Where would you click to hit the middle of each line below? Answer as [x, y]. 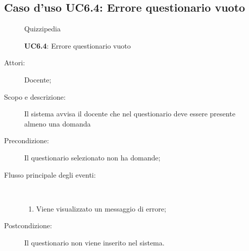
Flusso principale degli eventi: [50, 174]
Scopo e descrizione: [35, 96]
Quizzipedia [42, 29]
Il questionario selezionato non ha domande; [92, 157]
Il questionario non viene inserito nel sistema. [94, 242]
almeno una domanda [58, 123]
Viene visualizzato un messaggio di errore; [101, 208]
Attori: [15, 62]
